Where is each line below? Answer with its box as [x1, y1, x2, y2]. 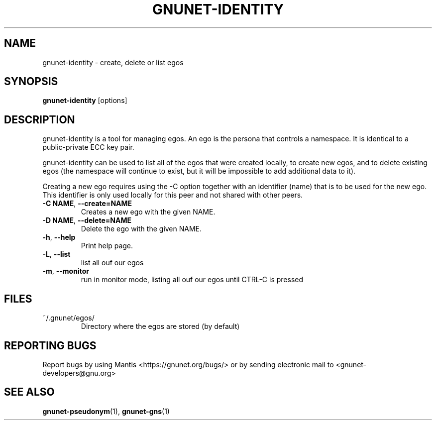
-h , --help [42, 233, 76, 242]
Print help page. [81, 241, 133, 250]
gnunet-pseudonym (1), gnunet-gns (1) [42, 407, 170, 416]
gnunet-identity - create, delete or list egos [42, 58, 184, 67]
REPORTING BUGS [4, 339, 97, 352]
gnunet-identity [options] [42, 96, 127, 105]
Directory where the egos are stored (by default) [81, 322, 240, 331]
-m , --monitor [42, 267, 89, 276]
